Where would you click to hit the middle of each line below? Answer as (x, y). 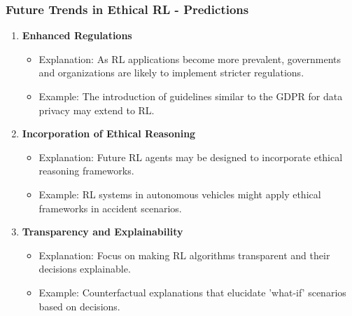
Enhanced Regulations (77, 35)
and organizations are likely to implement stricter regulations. (171, 73)
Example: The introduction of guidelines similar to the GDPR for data (191, 96)
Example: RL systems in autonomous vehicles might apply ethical (180, 194)
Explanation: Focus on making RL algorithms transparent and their (184, 255)
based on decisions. (79, 306)
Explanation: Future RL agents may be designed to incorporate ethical (191, 157)
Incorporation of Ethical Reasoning (109, 133)
